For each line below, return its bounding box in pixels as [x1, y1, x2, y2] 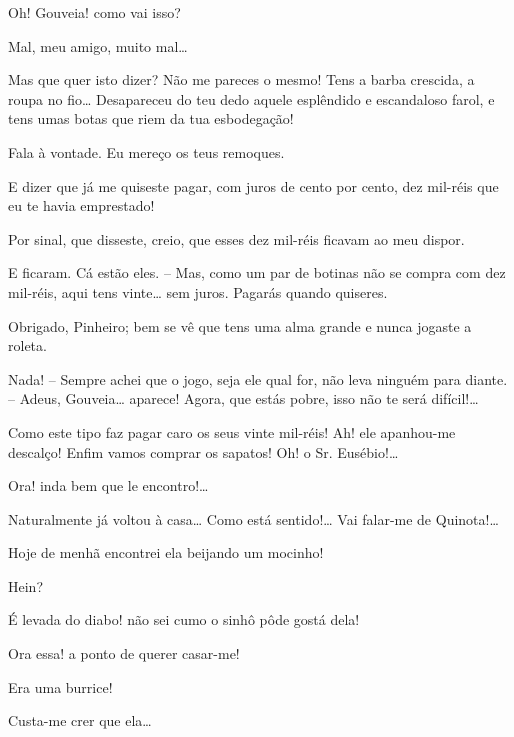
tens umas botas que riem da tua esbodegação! [8, 108, 294, 129]
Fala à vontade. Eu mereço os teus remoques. [8, 141, 285, 162]
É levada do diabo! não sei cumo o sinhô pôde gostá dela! [8, 609, 360, 630]
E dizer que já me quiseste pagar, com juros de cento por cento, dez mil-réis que [8, 175, 499, 196]
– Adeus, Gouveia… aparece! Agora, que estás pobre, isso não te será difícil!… [8, 388, 479, 409]
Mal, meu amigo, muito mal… [8, 35, 188, 56]
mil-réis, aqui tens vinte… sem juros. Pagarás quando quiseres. [8, 281, 388, 302]
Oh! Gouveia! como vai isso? [8, 2, 181, 22]
